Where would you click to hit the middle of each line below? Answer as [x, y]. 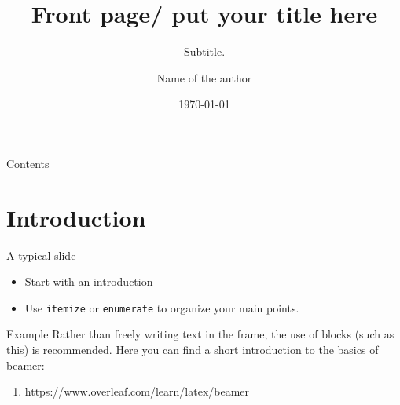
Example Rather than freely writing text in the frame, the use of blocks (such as [200, 334]
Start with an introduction [89, 281]
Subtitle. [204, 51]
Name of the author [204, 77]
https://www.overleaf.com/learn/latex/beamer [137, 391]
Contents [28, 163]
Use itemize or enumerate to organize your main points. [162, 307]
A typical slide [41, 255]
